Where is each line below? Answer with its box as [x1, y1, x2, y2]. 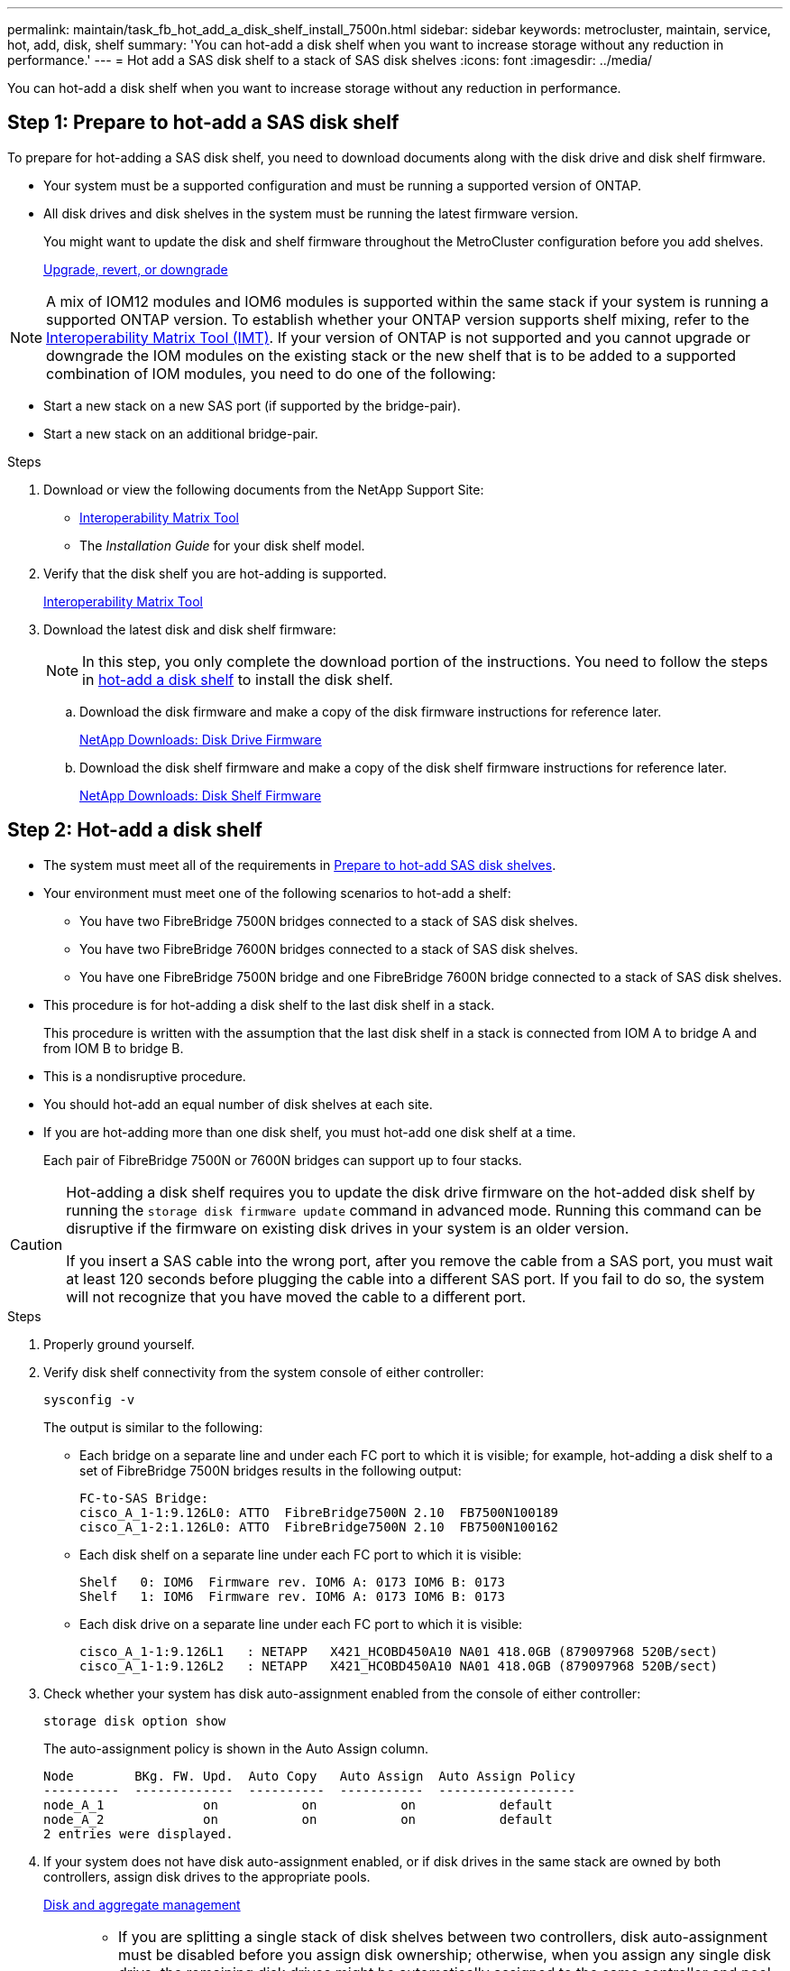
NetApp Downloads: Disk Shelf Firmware [79, 787, 322, 803]
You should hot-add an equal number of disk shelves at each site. [43, 1096, 433, 1112]
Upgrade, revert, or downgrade [43, 261, 228, 277]
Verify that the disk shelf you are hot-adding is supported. [43, 565, 387, 581]
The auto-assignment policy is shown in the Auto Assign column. [43, 1740, 428, 1756]
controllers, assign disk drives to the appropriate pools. [43, 1868, 371, 1884]
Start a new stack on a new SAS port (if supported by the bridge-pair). [43, 397, 461, 413]
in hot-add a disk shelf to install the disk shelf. [82, 670, 393, 689]
